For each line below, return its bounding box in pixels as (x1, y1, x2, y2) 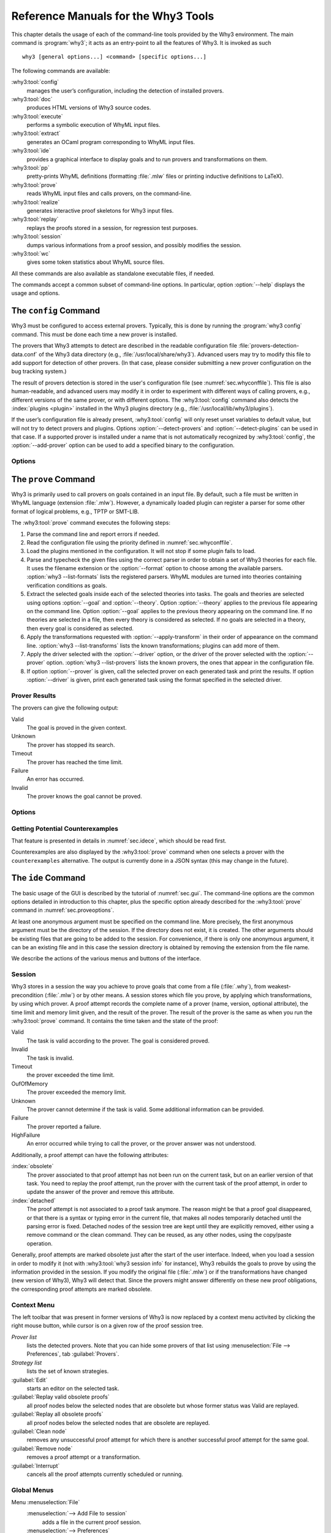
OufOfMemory (11, 1080, 48, 1087)
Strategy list (11, 1359, 42, 1366)
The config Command (11, 305, 101, 316)
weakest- (267, 983, 291, 990)
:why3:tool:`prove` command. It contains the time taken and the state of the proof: (11, 1017, 219, 1025)
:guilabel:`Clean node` (11, 1428, 67, 1435)
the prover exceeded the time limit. (26, 1071, 115, 1079)
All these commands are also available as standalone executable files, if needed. (11, 270, 215, 277)
